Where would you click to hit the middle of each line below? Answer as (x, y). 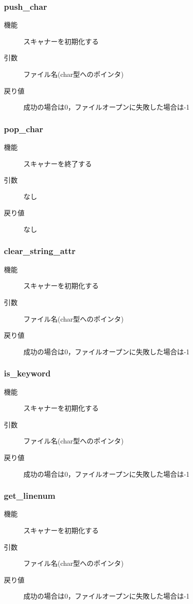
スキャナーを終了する (58, 163)
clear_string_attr (40, 251)
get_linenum (30, 496)
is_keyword (27, 373)
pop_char (24, 128)
